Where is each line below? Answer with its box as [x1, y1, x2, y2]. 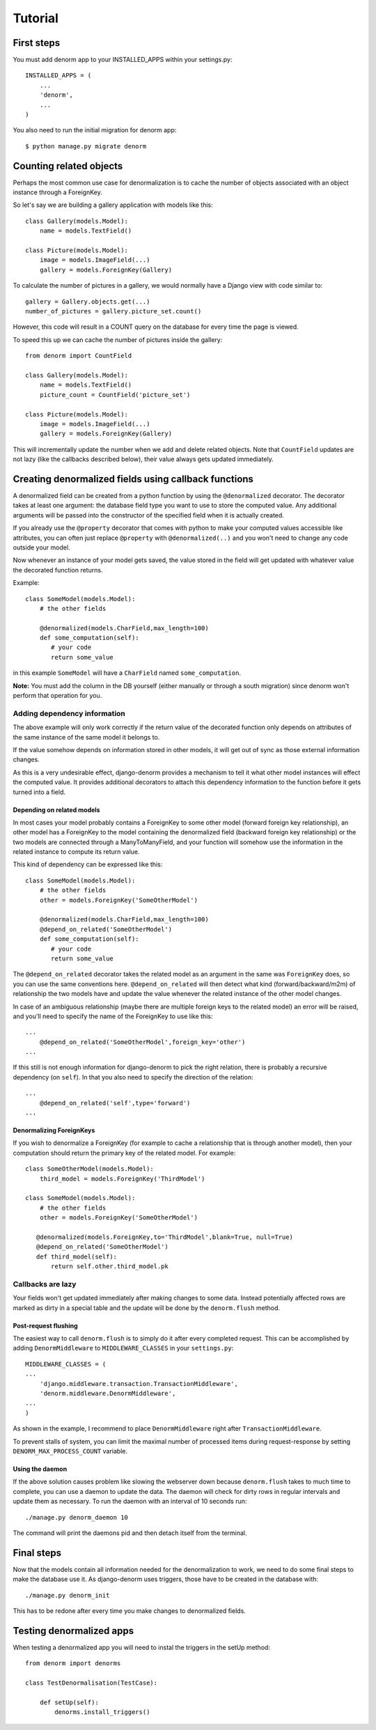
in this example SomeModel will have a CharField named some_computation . [13, 669, 242, 677]
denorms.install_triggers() [54, 1708, 150, 1716]
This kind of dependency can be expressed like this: [13, 860, 163, 868]
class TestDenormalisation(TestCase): [25, 1679, 158, 1687]
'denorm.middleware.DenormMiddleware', [39, 1389, 176, 1397]
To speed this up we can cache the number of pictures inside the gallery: [13, 335, 223, 344]
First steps [13, 37, 61, 49]
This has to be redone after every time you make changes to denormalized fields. [13, 1606, 246, 1615]
